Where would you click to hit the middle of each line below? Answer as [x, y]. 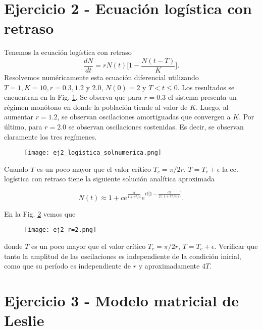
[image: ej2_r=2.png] [61, 230]
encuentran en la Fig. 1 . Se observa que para [73, 97]
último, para [23, 126]
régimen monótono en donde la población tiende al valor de [96, 107]
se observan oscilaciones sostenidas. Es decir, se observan [156, 126]
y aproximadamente [169, 266]
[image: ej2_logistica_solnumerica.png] [93, 153]
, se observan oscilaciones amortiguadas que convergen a [144, 117]
